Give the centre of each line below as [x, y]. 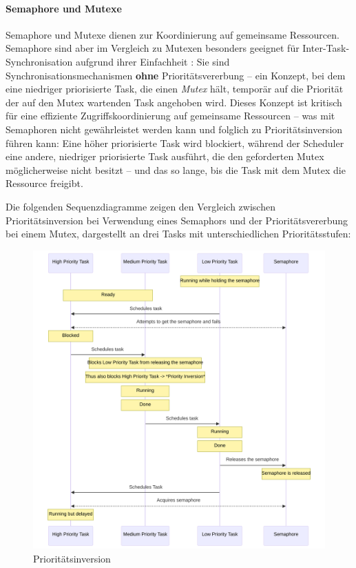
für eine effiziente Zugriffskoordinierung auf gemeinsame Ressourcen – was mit [170, 116]
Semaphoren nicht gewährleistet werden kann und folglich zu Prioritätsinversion [174, 129]
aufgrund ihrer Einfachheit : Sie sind [153, 61]
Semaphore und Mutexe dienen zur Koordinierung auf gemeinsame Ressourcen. [172, 34]
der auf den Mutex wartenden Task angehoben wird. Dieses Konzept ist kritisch [174, 102]
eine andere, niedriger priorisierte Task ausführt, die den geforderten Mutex [165, 156]
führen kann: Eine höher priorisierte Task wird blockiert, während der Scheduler [175, 143]
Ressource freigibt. [44, 183]
